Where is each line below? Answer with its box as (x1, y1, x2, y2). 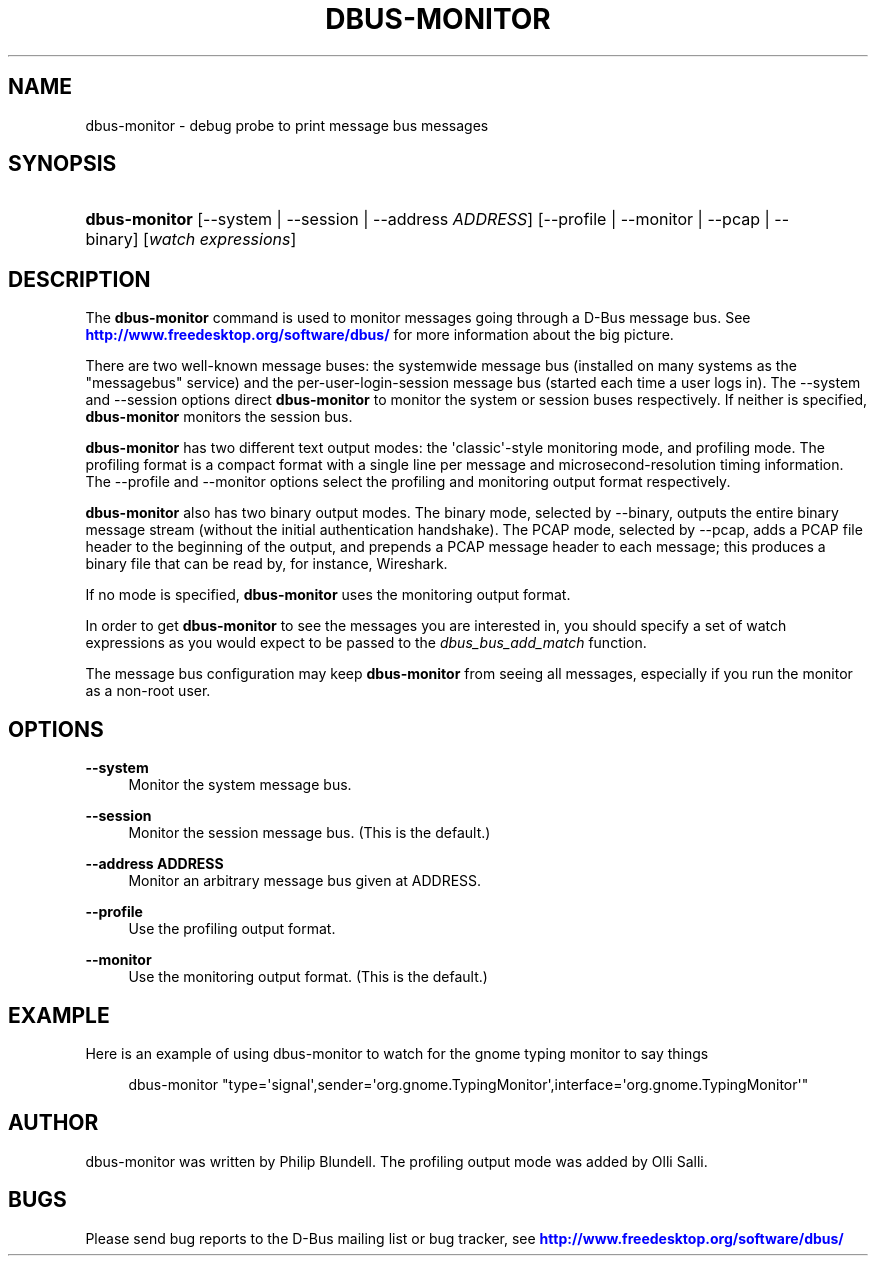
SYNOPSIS (8, 151, 117, 177)
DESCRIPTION (8, 266, 151, 292)
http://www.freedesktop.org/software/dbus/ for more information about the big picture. (85, 326, 674, 344)
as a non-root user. (85, 682, 211, 700)
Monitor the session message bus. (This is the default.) (128, 824, 491, 842)
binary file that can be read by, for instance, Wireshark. (85, 555, 448, 573)
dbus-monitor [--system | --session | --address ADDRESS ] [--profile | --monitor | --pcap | (85, 209, 770, 230)
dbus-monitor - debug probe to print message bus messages (85, 116, 489, 134)
